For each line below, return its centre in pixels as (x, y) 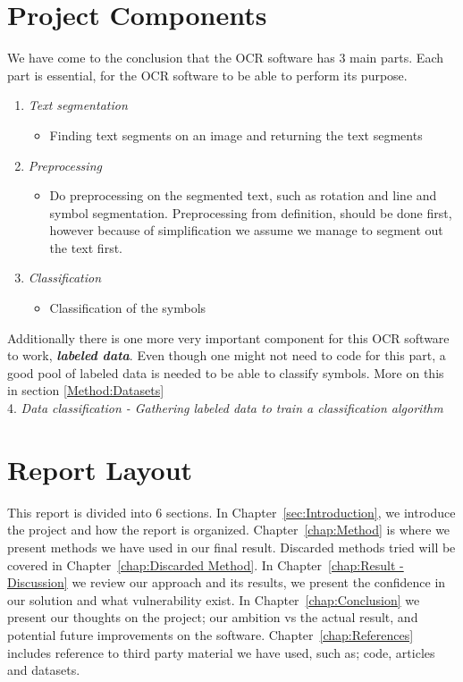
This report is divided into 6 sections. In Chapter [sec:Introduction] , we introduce (231, 512)
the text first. (86, 247)
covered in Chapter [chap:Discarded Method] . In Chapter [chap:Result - (206, 564)
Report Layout (100, 469)
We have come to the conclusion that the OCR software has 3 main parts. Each (225, 58)
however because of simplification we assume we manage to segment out (246, 230)
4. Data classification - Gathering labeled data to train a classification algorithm (225, 408)
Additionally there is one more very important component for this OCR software (228, 337)
